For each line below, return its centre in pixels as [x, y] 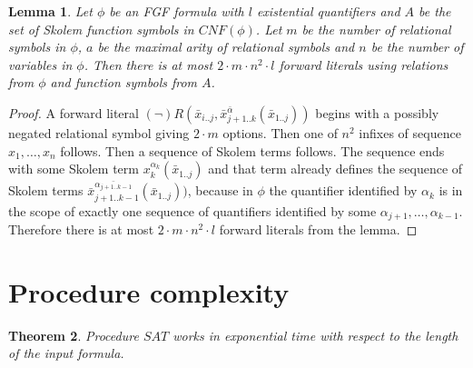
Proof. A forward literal [74, 112]
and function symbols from [124, 82]
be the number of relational [376, 29]
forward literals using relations [364, 64]
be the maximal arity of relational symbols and [226, 47]
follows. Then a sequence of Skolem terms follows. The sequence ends [252, 150]
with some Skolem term [74, 169]
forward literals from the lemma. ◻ [318, 229]
